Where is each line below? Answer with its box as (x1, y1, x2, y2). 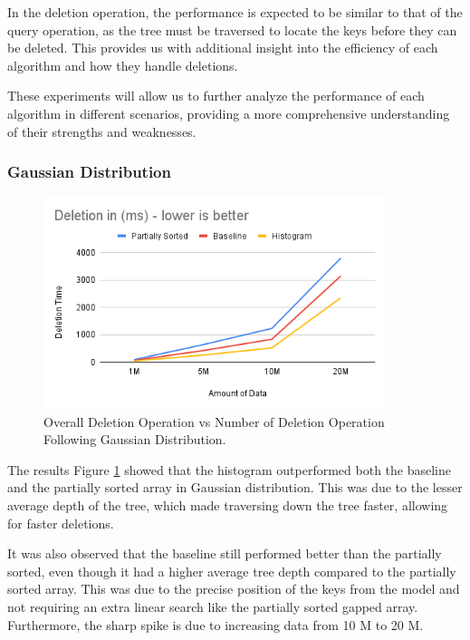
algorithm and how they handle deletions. (7, 55, 238, 74)
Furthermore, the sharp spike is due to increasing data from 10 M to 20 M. (7, 615, 424, 634)
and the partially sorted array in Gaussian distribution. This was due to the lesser (7, 478, 463, 497)
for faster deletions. (7, 513, 114, 532)
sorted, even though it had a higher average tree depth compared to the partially (7, 561, 456, 580)
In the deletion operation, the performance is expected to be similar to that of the (7, 3, 463, 21)
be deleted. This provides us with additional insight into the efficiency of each (7, 38, 438, 57)
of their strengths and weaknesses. (7, 121, 197, 141)
